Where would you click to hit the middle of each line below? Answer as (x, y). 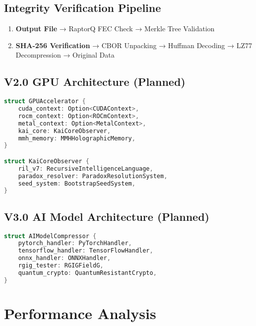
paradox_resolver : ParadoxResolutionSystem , (93, 176)
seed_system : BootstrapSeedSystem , (77, 183)
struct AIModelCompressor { (50, 236)
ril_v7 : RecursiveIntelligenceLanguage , (86, 168)
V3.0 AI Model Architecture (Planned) (107, 216)
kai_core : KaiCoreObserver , (64, 131)
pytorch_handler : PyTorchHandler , (75, 243)
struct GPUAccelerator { (45, 101)
